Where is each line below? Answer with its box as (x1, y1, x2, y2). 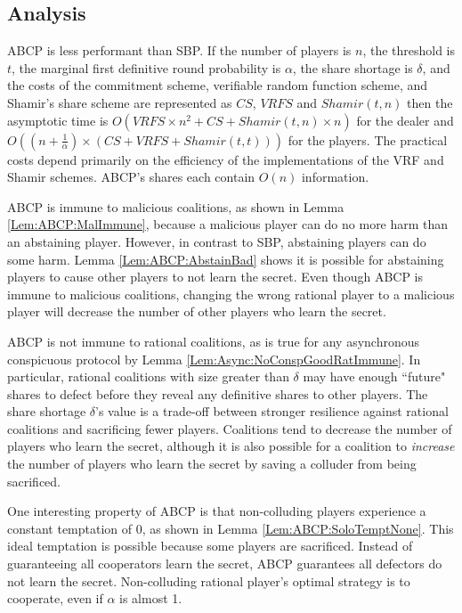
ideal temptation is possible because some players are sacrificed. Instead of (7, 536, 413, 555)
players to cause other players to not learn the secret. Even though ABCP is (7, 267, 424, 286)
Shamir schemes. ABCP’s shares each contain (7, 168, 255, 186)
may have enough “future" (303, 367, 446, 386)
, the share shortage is (292, 58, 413, 77)
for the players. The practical (288, 130, 448, 149)
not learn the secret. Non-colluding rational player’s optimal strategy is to (7, 571, 410, 590)
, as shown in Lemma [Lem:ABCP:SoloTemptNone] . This (142, 519, 454, 537)
